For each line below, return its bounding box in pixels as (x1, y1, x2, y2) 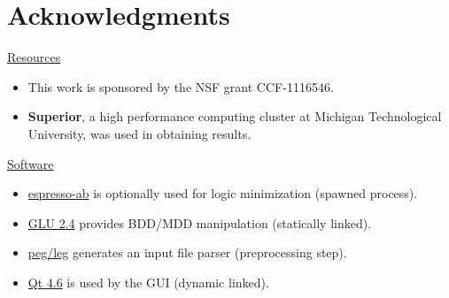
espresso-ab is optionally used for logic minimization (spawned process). (27, 184, 418, 202)
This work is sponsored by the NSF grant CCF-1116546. (27, 77, 334, 96)
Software (7, 154, 54, 172)
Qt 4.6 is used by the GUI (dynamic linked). (27, 272, 269, 291)
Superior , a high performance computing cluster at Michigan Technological (27, 107, 442, 126)
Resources (7, 48, 61, 66)
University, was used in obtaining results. (27, 124, 252, 142)
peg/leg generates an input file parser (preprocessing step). (27, 243, 347, 262)
